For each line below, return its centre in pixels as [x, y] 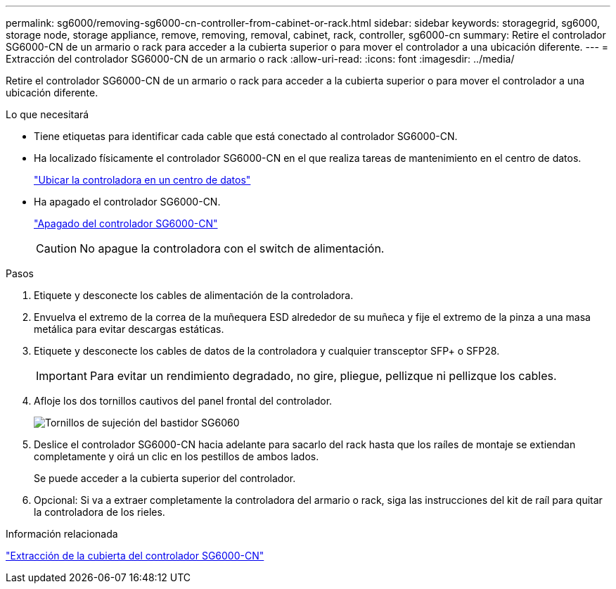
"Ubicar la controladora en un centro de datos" [142, 180]
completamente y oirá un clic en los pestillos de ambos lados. [177, 456]
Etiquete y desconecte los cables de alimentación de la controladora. [194, 295]
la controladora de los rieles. [100, 512]
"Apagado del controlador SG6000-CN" [126, 223]
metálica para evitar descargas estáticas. [129, 329]
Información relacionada [62, 534]
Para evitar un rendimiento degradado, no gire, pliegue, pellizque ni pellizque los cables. [323, 376]
